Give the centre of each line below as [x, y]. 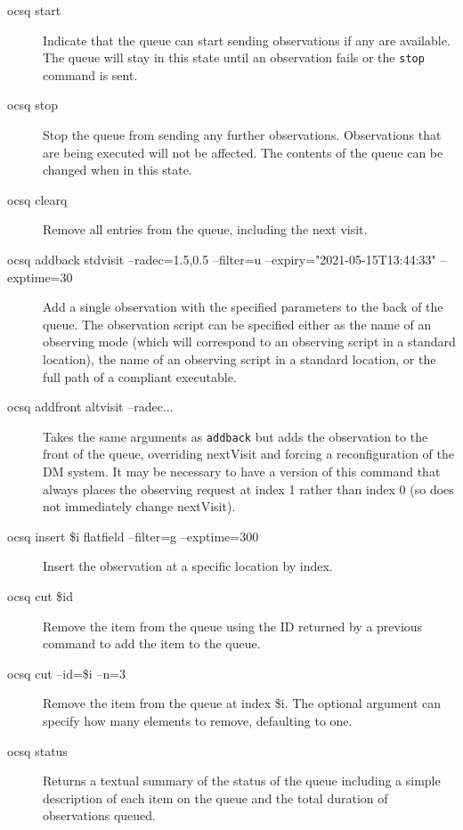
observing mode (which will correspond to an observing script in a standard [249, 342]
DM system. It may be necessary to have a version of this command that [242, 471]
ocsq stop [32, 105]
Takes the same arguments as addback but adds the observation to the [236, 436]
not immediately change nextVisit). [139, 506]
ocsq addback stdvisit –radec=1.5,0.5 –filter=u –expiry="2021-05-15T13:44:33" [222, 259]
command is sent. [90, 74]
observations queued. [99, 815]
